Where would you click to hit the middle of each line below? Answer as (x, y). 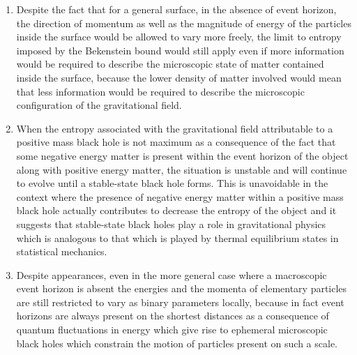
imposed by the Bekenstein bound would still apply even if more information (180, 50)
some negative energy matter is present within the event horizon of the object (182, 155)
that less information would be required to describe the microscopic (160, 91)
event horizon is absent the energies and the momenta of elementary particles (182, 288)
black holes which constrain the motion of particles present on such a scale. (177, 343)
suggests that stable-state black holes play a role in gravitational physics (171, 224)
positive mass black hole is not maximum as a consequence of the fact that (176, 142)
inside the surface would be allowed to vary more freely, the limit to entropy (179, 37)
